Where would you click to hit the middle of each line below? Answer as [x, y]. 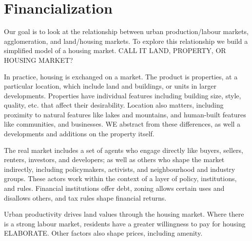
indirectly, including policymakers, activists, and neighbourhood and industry [120, 169]
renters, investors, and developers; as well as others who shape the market [114, 159]
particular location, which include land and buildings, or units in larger [110, 86]
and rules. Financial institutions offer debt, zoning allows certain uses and [114, 188]
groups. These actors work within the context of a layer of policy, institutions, [120, 178]
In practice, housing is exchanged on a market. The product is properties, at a [121, 76]
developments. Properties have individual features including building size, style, [123, 95]
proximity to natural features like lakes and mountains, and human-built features [125, 114]
